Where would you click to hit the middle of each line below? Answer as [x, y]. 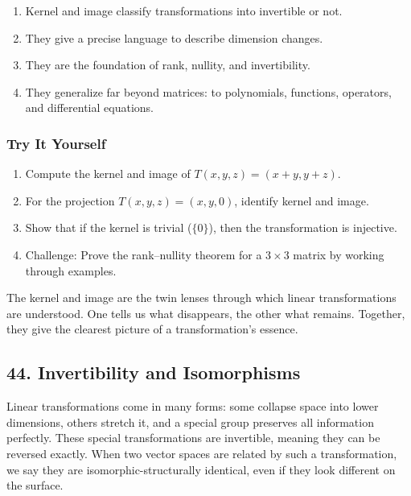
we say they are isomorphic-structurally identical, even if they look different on [201, 469]
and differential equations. [89, 107]
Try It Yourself [56, 143]
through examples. [71, 270]
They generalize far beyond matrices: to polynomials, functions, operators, [208, 91]
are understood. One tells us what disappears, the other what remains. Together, [206, 313]
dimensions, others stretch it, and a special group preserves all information [190, 422]
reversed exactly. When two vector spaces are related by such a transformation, [202, 453]
